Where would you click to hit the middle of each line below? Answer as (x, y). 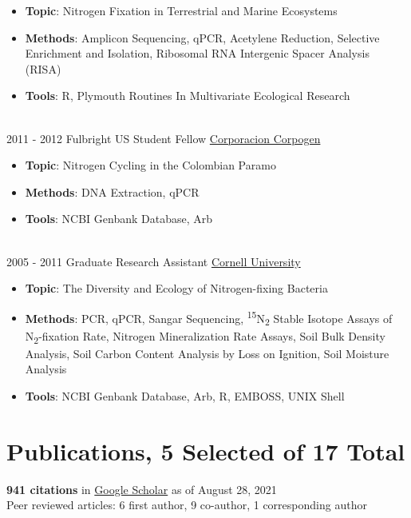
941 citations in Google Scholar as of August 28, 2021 (142, 489)
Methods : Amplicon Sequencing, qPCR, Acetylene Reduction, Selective (202, 37)
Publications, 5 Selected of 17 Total (206, 450)
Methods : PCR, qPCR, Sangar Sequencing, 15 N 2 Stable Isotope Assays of (209, 318)
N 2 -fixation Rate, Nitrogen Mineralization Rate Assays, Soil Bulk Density (205, 337)
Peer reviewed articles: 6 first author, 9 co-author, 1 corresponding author (187, 505)
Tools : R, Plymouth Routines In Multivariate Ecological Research (188, 96)
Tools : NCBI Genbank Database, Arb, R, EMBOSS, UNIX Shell (185, 395)
